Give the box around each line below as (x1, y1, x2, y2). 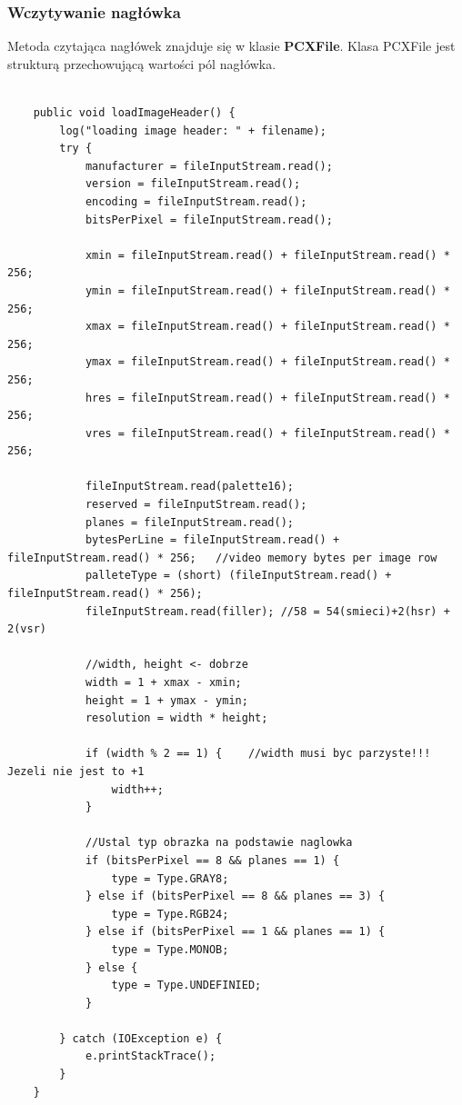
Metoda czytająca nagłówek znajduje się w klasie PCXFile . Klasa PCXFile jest (7, 36, 456, 55)
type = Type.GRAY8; (111, 871, 229, 885)
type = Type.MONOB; (111, 942, 229, 956)
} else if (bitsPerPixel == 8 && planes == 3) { (85, 890, 386, 903)
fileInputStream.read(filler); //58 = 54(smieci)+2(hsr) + (85, 604, 450, 618)
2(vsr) (7, 622, 46, 636)
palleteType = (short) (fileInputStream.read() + (85, 569, 392, 582)
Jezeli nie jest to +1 (7, 764, 145, 778)
